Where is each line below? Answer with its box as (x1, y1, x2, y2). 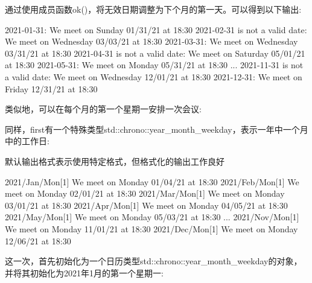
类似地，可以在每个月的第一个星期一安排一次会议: (5, 103, 202, 115)
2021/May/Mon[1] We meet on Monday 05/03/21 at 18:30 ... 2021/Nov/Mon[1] (5, 211, 299, 223)
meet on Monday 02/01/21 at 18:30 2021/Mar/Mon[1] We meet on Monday (5, 187, 285, 200)
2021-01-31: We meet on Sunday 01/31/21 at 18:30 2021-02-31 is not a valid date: (5, 23, 307, 36)
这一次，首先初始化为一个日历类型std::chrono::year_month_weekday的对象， (5, 255, 302, 267)
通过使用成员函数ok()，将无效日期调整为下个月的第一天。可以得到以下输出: (5, 3, 302, 15)
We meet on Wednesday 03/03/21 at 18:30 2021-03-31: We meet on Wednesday (5, 35, 298, 48)
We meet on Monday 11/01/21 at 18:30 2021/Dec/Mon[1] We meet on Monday (5, 222, 298, 235)
